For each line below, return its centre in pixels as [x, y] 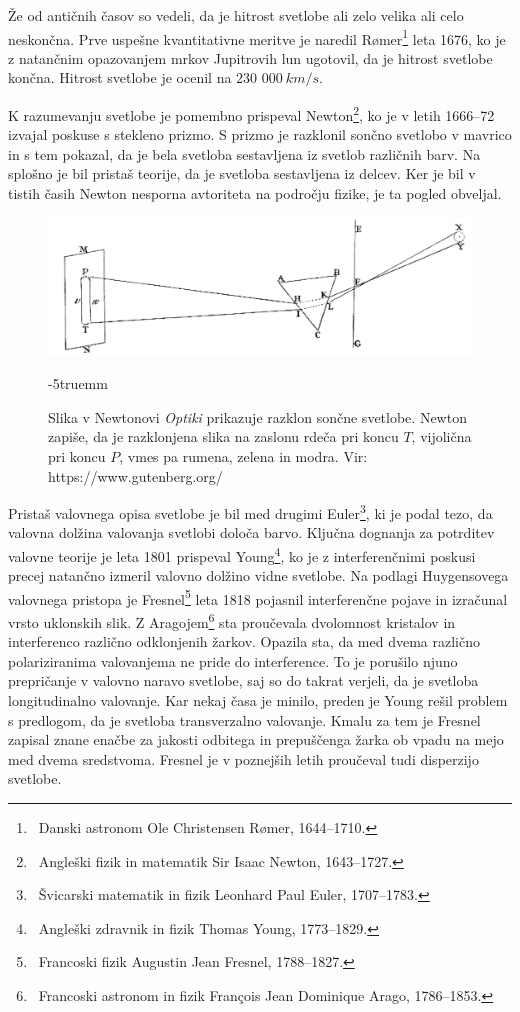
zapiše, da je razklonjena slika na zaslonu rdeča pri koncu [223, 436]
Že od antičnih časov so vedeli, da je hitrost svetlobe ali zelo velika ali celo [236, 15]
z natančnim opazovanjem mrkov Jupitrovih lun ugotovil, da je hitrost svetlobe [250, 57]
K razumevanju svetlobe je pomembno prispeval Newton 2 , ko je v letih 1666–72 [251, 113]
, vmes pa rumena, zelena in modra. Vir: [243, 455]
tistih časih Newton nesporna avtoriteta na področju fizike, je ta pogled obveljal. [255, 193]
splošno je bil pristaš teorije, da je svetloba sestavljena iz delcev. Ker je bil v [242, 173]
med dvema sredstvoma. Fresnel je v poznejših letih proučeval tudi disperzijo [243, 758]
